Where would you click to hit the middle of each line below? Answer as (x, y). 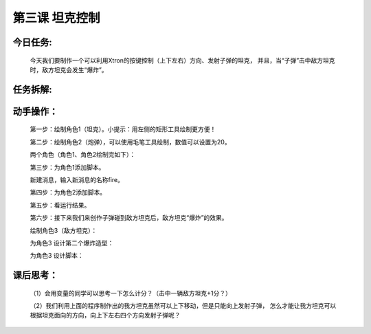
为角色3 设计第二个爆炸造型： (72, 243)
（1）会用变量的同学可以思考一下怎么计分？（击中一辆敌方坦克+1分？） (131, 293)
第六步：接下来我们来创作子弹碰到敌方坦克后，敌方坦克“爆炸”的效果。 (129, 218)
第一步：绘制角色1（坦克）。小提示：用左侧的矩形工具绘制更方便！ (123, 129)
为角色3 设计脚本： (57, 256)
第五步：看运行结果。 (60, 205)
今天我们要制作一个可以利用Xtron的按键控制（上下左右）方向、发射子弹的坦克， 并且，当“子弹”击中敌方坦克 (183, 60)
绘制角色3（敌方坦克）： (64, 230)
